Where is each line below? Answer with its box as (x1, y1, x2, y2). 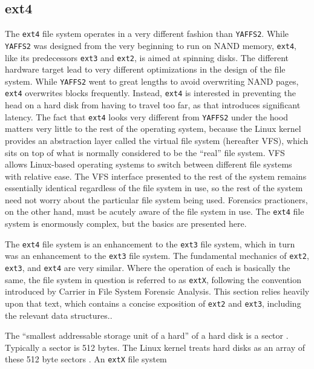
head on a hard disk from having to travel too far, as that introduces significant (5, 99, 301, 111)
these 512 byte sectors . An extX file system (5, 353, 167, 365)
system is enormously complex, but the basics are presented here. (5, 217, 247, 230)
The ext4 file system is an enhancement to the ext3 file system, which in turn (5, 237, 295, 250)
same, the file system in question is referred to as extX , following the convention (5, 273, 302, 286)
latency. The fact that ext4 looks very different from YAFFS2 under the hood (5, 110, 289, 123)
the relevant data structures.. (5, 309, 113, 321)
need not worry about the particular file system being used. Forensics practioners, (5, 193, 308, 206)
